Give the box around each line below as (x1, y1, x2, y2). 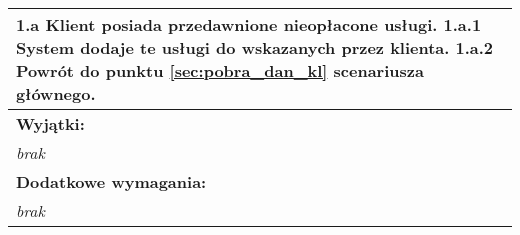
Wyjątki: (16, 112, 85, 135)
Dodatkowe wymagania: (16, 170, 207, 193)
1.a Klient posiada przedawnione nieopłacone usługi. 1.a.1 (16, 13, 482, 36)
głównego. (16, 82, 96, 105)
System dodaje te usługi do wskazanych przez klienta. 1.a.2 (16, 36, 494, 59)
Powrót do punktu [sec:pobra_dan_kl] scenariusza (16, 59, 424, 82)
